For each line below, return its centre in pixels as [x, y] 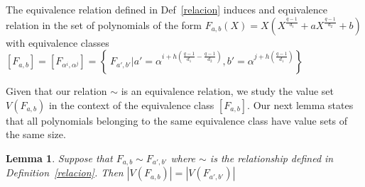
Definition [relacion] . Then [65, 172]
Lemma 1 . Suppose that [59, 158]
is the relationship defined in [272, 158]
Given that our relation [56, 91]
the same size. [36, 134]
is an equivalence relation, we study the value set [227, 91]
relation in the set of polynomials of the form [104, 24]
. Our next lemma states [300, 104]
